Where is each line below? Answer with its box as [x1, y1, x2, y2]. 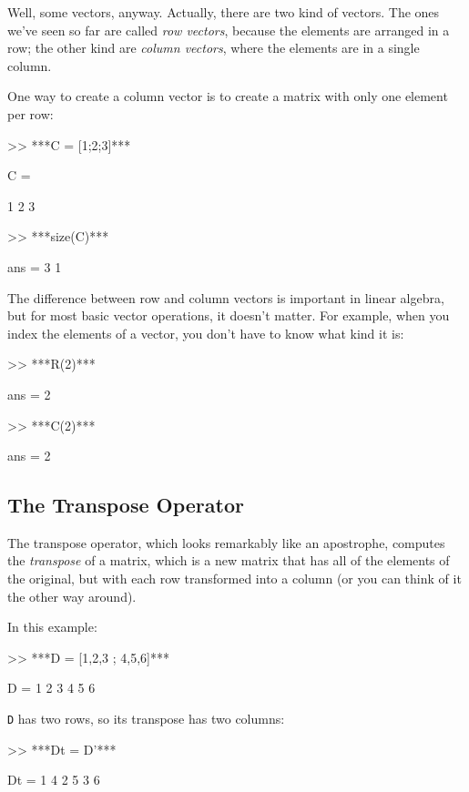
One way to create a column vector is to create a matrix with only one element [7, 86, 448, 106]
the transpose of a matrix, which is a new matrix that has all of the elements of [7, 551, 450, 570]
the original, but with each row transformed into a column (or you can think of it [7, 569, 462, 588]
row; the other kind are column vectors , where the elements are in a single [7, 38, 420, 57]
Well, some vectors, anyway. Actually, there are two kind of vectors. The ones [7, 3, 440, 21]
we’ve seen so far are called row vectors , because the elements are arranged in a [7, 20, 450, 39]
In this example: [7, 617, 97, 636]
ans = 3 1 [7, 257, 62, 276]
